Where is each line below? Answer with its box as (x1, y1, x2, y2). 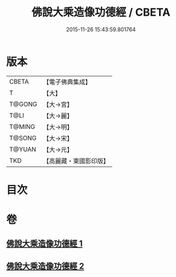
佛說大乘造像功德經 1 (6, 238, 83, 249)
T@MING (9, 122, 35, 131)
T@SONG (9, 134, 37, 142)
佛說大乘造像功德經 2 (6, 261, 85, 271)
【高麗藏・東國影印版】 (43, 157, 109, 165)
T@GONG (9, 100, 37, 108)
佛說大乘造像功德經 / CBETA (31, 5, 171, 19)
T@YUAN (9, 145, 37, 154)
